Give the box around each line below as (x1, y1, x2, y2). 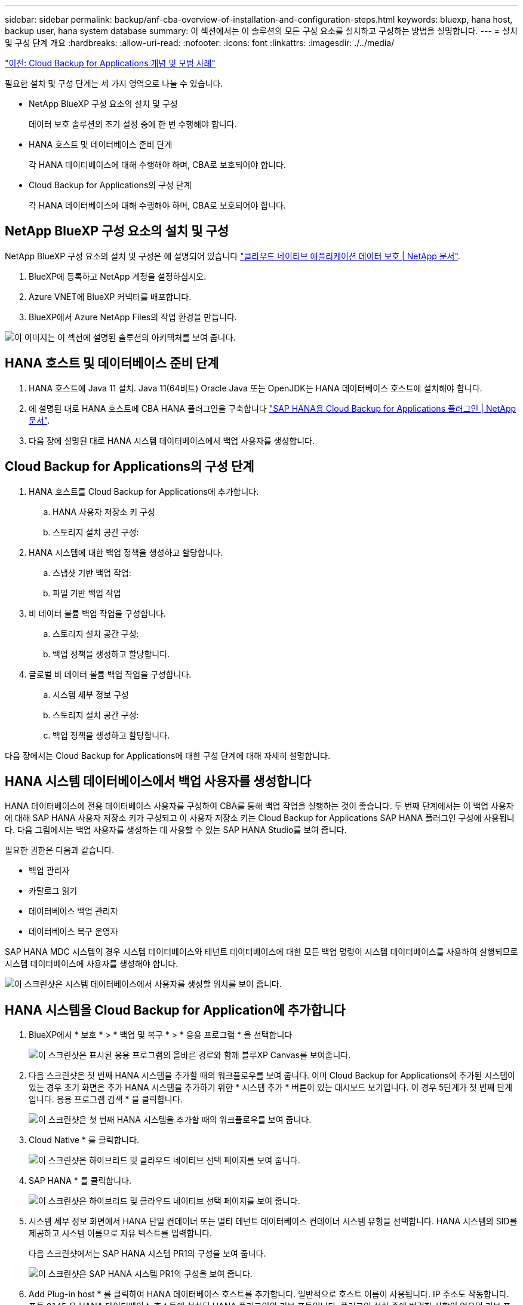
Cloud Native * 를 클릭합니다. (29, 1135, 140, 1145)
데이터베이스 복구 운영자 (29, 926, 118, 937)
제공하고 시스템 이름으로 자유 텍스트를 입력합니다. (29, 1228, 213, 1239)
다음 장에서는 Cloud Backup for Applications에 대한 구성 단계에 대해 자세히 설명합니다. (5, 750, 330, 761)
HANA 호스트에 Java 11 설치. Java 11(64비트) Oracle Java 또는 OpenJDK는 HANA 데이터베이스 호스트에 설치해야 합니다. (29, 382, 482, 393)
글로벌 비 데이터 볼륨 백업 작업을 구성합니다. (29, 669, 192, 679)
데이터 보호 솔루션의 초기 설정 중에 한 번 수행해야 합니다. (29, 119, 237, 129)
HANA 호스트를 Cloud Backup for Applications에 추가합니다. (29, 486, 259, 497)
